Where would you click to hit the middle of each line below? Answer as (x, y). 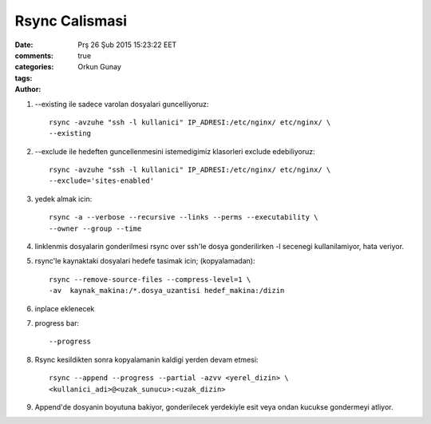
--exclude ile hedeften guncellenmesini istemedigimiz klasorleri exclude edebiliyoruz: (175, 151)
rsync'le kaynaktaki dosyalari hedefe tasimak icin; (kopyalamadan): (145, 261)
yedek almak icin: (63, 199)
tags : (24, 78)
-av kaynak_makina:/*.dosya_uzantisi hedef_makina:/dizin (167, 291)
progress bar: (57, 323)
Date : (24, 45)
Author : (28, 89)
